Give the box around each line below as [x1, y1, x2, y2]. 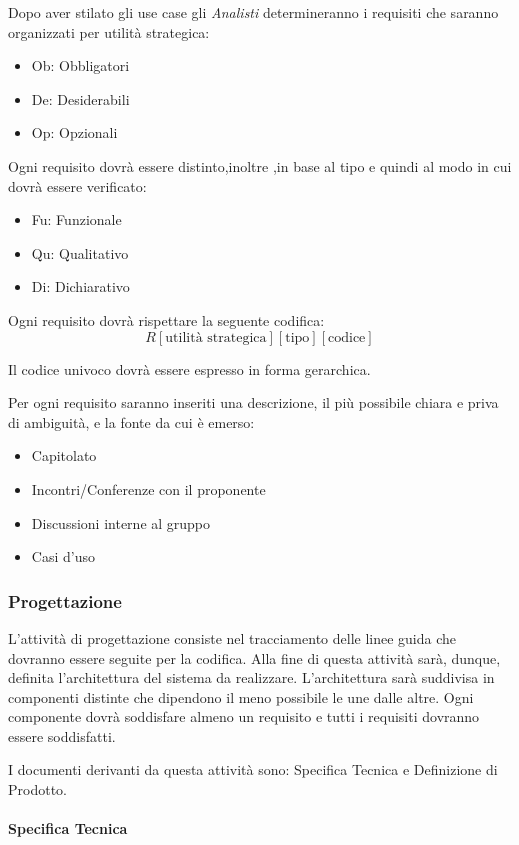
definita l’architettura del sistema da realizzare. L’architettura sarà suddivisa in [8, 667, 495, 688]
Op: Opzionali [31, 122, 118, 143]
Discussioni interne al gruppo [31, 512, 211, 533]
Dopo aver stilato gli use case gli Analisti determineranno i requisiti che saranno [8, 2, 499, 22]
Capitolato [31, 445, 97, 466]
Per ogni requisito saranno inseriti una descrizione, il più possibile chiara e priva [8, 392, 499, 413]
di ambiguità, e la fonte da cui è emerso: [8, 411, 255, 432]
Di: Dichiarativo [31, 276, 130, 297]
